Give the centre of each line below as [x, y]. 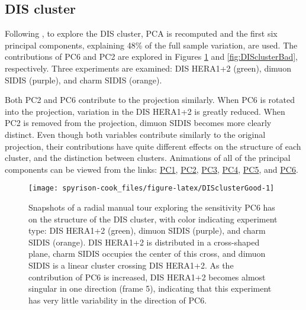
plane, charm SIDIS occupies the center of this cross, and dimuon [147, 254]
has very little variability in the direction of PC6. [118, 300]
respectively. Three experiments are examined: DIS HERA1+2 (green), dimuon [148, 68]
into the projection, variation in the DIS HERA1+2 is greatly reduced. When [145, 111]
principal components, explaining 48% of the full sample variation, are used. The [151, 45]
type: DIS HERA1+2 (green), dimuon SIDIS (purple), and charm [147, 230]
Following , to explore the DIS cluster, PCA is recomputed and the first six [141, 33]
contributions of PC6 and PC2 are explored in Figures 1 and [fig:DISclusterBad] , [151, 56]
